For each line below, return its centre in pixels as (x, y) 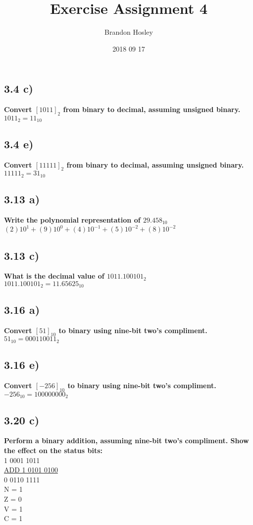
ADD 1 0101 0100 (31, 470)
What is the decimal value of (54, 276)
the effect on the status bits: (53, 450)
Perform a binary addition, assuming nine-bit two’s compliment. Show (126, 440)
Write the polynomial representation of (72, 220)
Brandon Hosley (129, 32)
